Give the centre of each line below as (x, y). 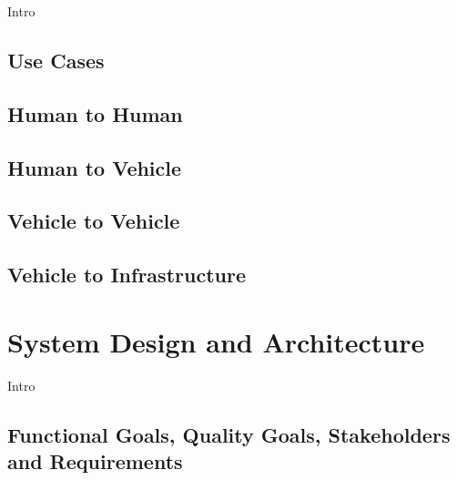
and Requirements (95, 461)
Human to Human (95, 113)
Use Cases (56, 60)
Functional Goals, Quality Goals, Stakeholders (229, 434)
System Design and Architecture (216, 341)
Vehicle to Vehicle (94, 221)
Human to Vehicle (95, 167)
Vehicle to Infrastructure (127, 275)
